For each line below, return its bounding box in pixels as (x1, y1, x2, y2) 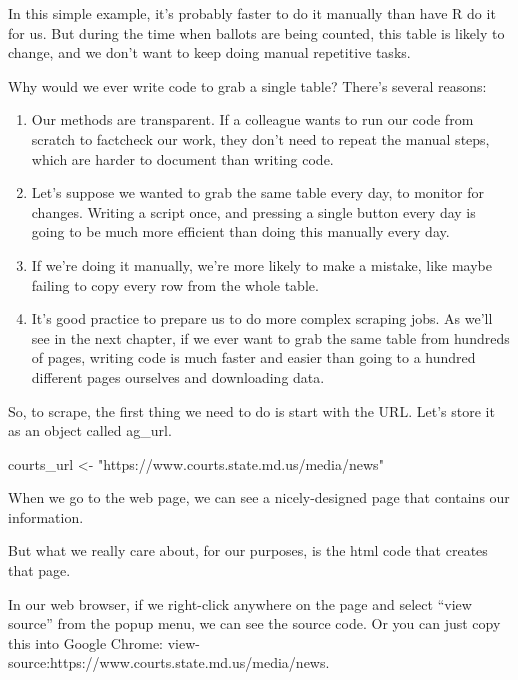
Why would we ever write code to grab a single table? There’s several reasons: (8, 75, 487, 96)
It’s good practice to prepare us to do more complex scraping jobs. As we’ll (31, 308, 493, 329)
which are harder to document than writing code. (31, 148, 334, 169)
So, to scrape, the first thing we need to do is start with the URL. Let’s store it (8, 400, 495, 421)
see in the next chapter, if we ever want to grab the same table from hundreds (31, 327, 510, 348)
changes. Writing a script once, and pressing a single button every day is (31, 201, 476, 222)
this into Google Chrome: (8, 632, 163, 653)
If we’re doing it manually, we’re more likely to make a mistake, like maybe (31, 254, 492, 275)
